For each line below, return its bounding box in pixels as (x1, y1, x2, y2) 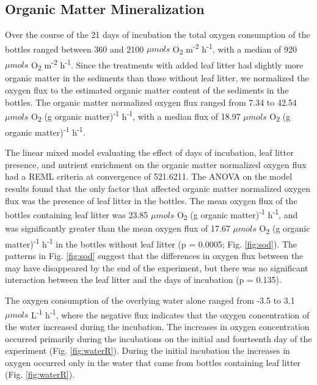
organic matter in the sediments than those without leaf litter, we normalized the (5, 71, 309, 84)
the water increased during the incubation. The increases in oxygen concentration (5, 320, 310, 332)
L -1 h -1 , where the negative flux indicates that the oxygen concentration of (31, 306, 310, 321)
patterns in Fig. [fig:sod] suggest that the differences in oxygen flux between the (5, 249, 304, 262)
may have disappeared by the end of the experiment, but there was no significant (5, 261, 308, 274)
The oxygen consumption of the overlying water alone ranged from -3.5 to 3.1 (5, 294, 295, 307)
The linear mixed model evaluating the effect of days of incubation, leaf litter (5, 146, 294, 159)
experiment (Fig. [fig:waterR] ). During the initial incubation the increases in (5, 344, 290, 357)
